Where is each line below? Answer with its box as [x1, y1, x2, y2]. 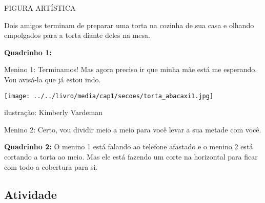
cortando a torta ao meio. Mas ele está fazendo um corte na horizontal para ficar [4, 151, 258, 162]
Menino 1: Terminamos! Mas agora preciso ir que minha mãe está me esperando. [4, 64, 257, 75]
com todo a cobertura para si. [4, 161, 98, 172]
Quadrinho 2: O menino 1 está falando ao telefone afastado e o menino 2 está [4, 141, 253, 152]
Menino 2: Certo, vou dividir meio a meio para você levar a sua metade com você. [4, 124, 261, 134]
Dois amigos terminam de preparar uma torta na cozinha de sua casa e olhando [4, 19, 254, 30]
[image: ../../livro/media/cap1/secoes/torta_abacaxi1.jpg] [4, 92, 214, 100]
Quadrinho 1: [4, 47, 52, 57]
